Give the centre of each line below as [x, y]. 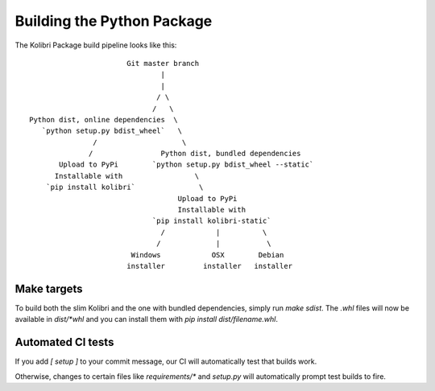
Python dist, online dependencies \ [104, 119]
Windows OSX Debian [207, 255]
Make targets [49, 288]
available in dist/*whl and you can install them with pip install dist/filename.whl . [146, 319]
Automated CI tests [64, 342]
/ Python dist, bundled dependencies [195, 154]
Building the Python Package [114, 21]
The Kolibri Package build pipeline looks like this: [96, 45]
